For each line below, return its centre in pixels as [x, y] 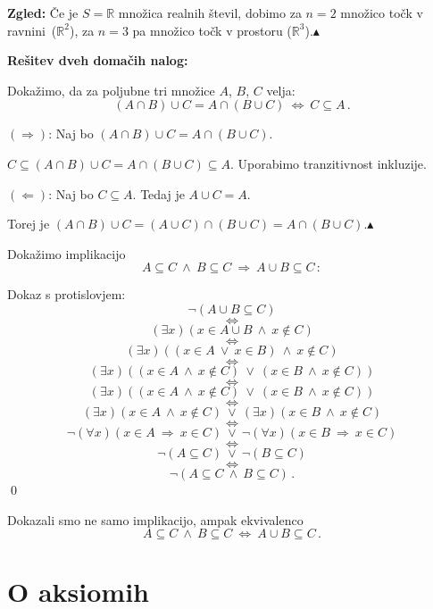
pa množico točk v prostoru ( [212, 30]
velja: [281, 90]
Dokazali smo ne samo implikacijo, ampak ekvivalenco [155, 519]
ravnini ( [32, 30]
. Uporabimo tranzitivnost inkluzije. [328, 163]
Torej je [29, 224]
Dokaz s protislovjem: [67, 294]
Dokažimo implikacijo [67, 253]
